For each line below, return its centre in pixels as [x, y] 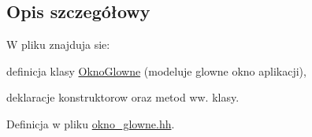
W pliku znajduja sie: [58, 44]
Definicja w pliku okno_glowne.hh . [91, 123]
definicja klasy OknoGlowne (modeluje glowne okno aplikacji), [156, 70]
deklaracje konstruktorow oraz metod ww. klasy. [123, 97]
